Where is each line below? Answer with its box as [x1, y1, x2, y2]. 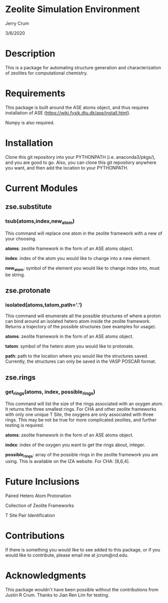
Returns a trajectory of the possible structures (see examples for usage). [5, 324, 156, 330]
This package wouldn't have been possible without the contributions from [5, 586, 159, 592]
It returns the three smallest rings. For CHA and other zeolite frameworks [5, 406, 156, 412]
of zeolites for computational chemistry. [5, 70, 88, 76]
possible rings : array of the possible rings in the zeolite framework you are [5, 452, 158, 459]
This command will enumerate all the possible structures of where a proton [5, 313, 161, 319]
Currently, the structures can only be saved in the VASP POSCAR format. [5, 358, 156, 365]
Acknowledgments [5, 570, 87, 581]
